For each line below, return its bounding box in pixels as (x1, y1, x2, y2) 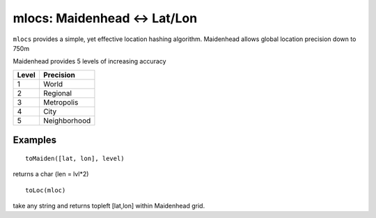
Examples (13, 134, 57, 146)
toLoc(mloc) (25, 186, 66, 194)
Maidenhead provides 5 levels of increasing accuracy (13, 57, 166, 65)
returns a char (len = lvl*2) (13, 170, 89, 178)
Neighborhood (42, 116, 91, 125)
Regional (42, 88, 72, 98)
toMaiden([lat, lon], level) (25, 154, 125, 162)
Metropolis (42, 98, 79, 107)
